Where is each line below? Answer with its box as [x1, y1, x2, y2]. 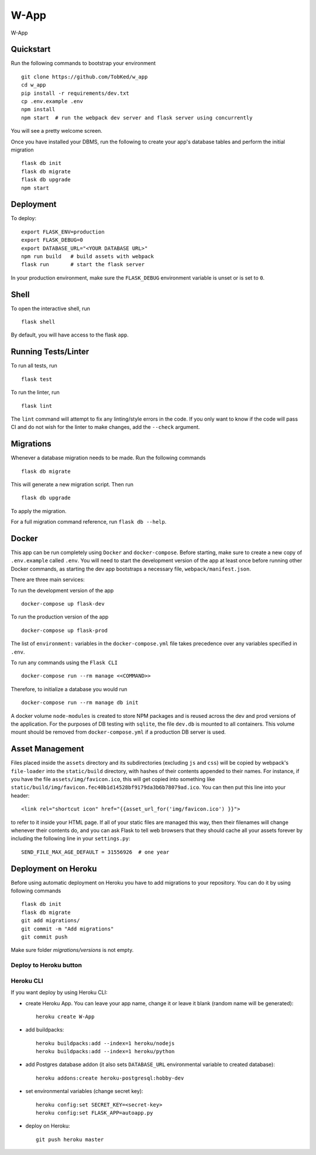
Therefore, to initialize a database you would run [11, 685, 128, 693]
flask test [21, 376, 53, 383]
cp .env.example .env [21, 98, 83, 105]
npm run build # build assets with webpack [21, 253, 154, 260]
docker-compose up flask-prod [21, 627, 108, 634]
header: [11, 792, 30, 799]
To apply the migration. [11, 507, 67, 514]
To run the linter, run [11, 389, 60, 396]
